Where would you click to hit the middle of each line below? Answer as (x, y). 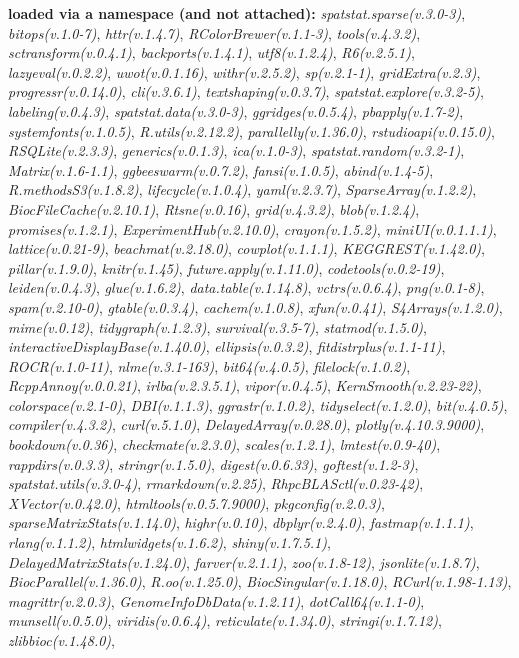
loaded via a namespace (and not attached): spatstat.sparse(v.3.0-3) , (237, 13)
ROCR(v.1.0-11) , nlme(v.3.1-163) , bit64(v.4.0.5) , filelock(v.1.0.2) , (209, 365)
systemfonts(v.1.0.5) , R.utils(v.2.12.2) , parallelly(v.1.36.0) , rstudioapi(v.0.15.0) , (251, 130)
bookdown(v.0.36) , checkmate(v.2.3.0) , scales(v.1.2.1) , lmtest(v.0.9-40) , (224, 444)
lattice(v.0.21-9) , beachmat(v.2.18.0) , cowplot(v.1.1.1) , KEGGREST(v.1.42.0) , (246, 248)
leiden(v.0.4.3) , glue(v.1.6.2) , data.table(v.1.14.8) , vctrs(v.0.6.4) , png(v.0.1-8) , (246, 287)
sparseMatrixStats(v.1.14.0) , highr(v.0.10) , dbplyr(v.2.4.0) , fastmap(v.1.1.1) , (241, 522)
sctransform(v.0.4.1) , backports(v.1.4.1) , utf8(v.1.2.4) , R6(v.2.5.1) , (211, 52)
